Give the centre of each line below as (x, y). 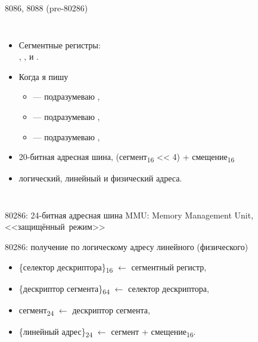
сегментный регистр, (169, 266)
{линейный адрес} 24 (56, 332)
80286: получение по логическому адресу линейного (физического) (127, 247)
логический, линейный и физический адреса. (100, 178)
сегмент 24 (36, 310)
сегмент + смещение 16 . (153, 332)
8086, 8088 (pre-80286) (46, 8)
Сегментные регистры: (60, 44)
